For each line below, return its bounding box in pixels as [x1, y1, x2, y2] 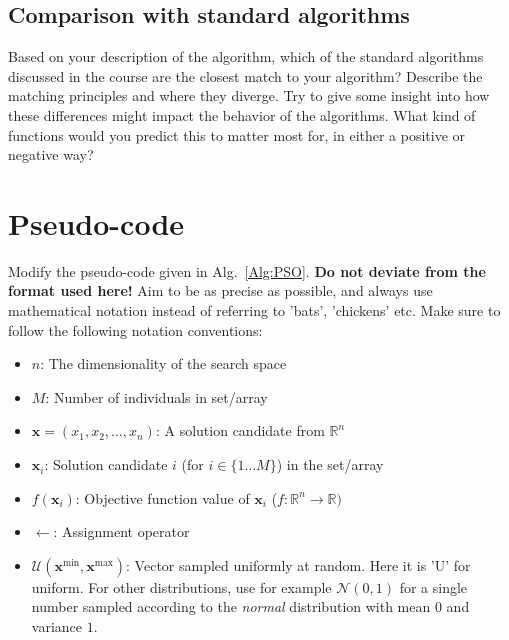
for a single [399, 576, 468, 597]
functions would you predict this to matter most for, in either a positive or [8, 124, 466, 145]
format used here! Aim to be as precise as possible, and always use [8, 280, 433, 301]
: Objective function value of [75, 487, 250, 508]
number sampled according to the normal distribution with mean [31, 596, 431, 617]
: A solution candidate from [155, 420, 325, 441]
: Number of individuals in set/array [45, 386, 268, 407]
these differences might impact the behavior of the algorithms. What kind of [8, 104, 476, 125]
